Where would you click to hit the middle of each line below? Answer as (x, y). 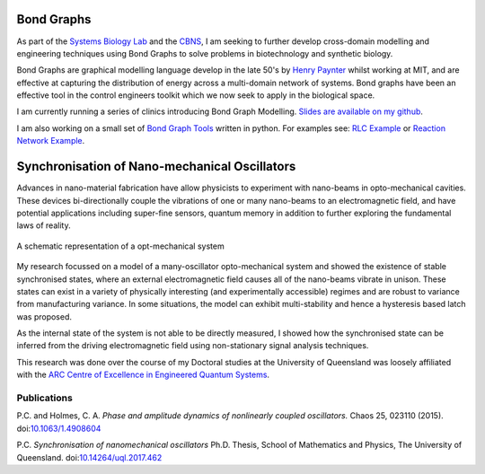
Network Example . (51, 141)
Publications (45, 398)
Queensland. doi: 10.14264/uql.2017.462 (89, 457)
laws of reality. (44, 225)
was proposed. (44, 316)
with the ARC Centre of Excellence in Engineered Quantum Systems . (143, 375)
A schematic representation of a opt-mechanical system (120, 246)
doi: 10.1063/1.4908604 (59, 428)
